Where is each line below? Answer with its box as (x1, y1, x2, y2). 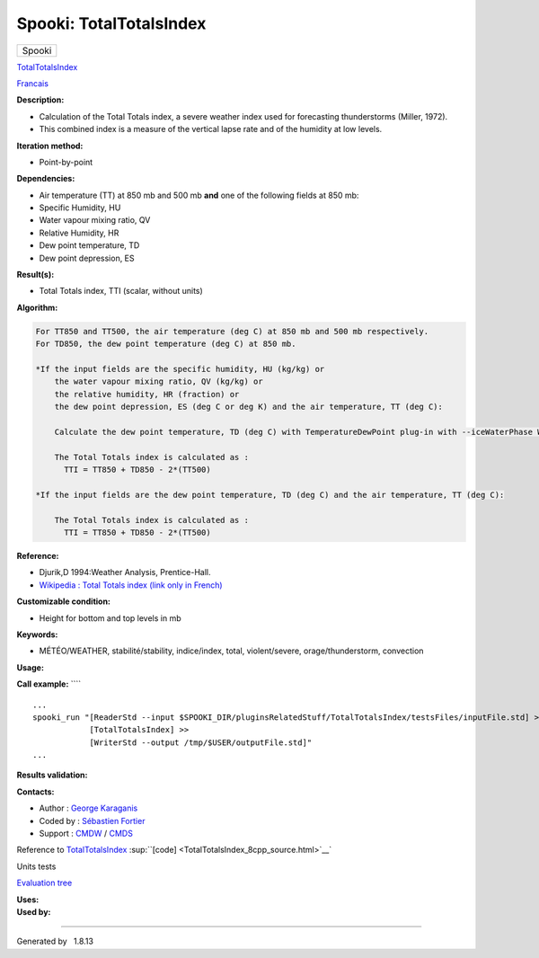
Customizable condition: (16, 596, 111, 607)
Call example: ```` (16, 679, 82, 689)
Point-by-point (39, 156, 93, 167)
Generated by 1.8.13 (16, 936, 94, 947)
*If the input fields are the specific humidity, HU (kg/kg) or (35, 364, 325, 374)
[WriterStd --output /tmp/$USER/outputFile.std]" (89, 737, 313, 748)
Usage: (16, 661, 45, 673)
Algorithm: (16, 302, 58, 313)
